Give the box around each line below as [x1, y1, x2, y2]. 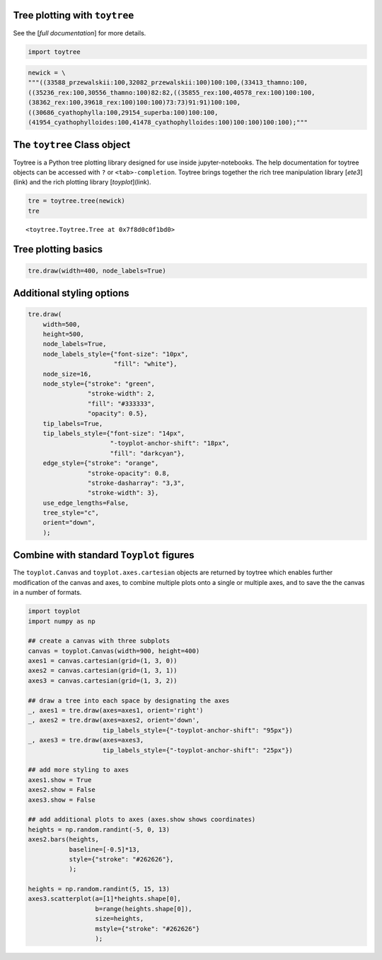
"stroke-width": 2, [87, 390, 156, 398]
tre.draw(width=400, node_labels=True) [28, 267, 166, 274]
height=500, [42, 330, 85, 338]
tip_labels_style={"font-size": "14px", [42, 429, 185, 437]
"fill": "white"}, [113, 360, 178, 368]
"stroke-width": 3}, [87, 489, 159, 497]
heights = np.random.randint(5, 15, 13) [28, 885, 170, 893]
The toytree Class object [13, 139, 131, 151]
